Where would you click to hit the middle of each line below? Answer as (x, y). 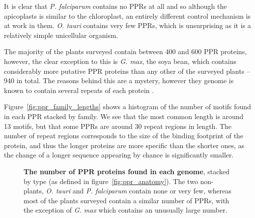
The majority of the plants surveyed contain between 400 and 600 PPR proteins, (126, 51)
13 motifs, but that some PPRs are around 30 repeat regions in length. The (118, 126)
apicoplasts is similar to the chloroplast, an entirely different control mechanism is (127, 16)
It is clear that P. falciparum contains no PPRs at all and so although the (115, 6)
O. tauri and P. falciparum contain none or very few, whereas (139, 191)
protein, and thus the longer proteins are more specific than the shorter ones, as (124, 145)
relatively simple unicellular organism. (61, 35)
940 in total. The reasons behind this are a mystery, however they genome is (119, 80)
